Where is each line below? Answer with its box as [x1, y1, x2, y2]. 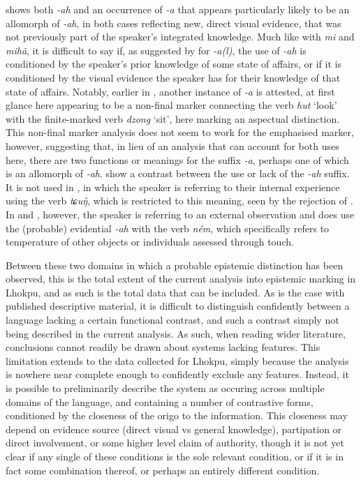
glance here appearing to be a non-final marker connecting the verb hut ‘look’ [6, 98, 337, 112]
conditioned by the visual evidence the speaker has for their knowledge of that [6, 70, 341, 84]
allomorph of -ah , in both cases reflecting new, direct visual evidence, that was [6, 15, 341, 30]
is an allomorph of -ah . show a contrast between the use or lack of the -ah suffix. [6, 166, 350, 181]
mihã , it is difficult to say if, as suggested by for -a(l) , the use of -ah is [6, 43, 307, 57]
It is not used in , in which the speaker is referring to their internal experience [6, 179, 340, 194]
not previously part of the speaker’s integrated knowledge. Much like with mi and [6, 29, 355, 44]
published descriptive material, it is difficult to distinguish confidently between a [6, 299, 350, 313]
